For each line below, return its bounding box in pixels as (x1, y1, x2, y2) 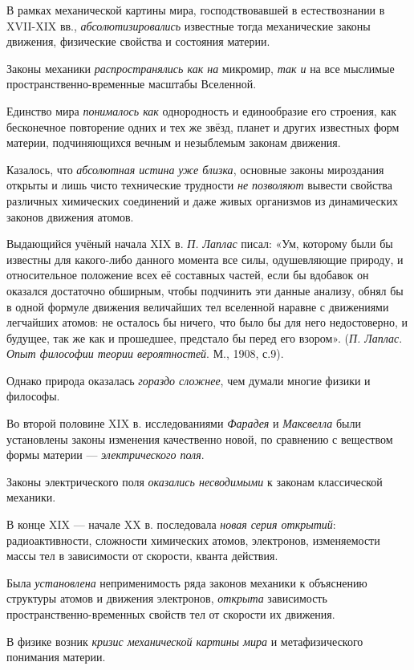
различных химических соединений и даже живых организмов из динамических (6, 192, 398, 209)
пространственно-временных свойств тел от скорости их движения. (6, 606, 335, 622)
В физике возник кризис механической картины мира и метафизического (6, 632, 363, 649)
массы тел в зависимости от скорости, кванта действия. (6, 547, 278, 564)
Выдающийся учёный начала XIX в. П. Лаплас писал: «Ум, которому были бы (6, 235, 393, 252)
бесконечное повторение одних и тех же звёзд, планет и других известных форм (6, 118, 400, 135)
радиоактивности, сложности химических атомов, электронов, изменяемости (6, 531, 380, 548)
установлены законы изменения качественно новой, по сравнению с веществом (6, 430, 393, 447)
